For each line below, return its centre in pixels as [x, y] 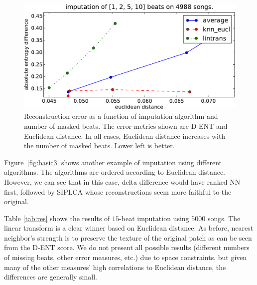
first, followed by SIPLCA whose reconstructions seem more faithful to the [118, 191]
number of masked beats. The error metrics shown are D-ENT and [126, 126]
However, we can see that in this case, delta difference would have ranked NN [122, 181]
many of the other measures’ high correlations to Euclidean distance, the [115, 267]
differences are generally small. [51, 277]
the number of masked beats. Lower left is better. [99, 145]
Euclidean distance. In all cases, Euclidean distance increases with [125, 136]
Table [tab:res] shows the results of [57, 218]
